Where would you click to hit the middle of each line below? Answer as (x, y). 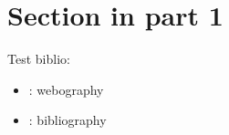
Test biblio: (39, 59)
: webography (66, 89)
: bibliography (68, 120)
